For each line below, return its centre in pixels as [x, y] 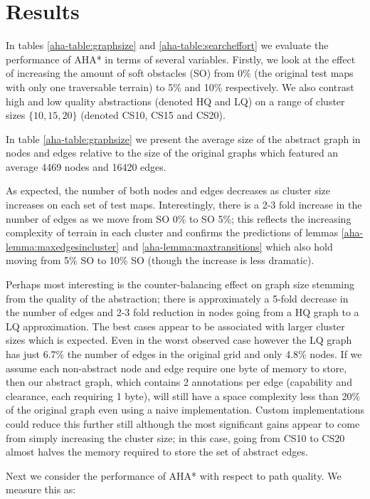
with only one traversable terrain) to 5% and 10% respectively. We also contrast [180, 86]
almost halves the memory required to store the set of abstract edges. [157, 452]
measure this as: [41, 489]
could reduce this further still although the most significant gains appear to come [183, 423]
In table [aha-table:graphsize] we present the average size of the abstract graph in [183, 138]
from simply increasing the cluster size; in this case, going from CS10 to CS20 [175, 437]
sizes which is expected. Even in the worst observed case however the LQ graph [179, 340]
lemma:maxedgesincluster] [63, 246]
